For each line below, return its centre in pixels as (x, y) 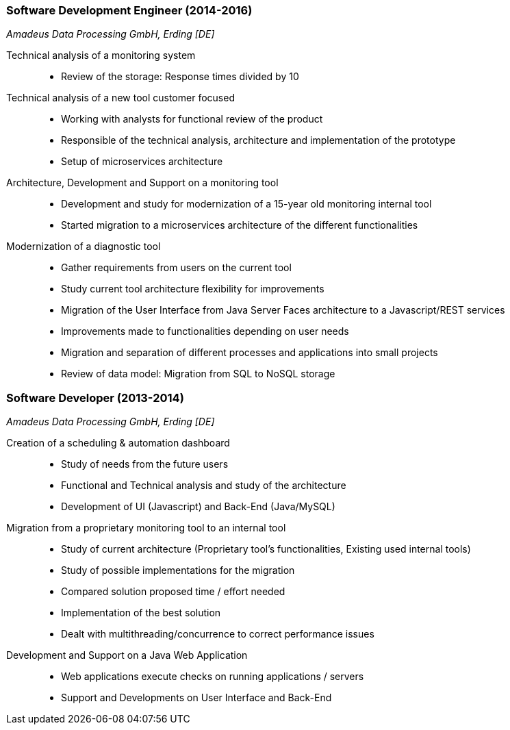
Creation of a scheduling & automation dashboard (118, 443)
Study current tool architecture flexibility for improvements (193, 289)
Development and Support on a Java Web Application (127, 655)
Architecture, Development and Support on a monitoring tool (142, 183)
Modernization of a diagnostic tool (84, 247)
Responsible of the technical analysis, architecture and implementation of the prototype (258, 140)
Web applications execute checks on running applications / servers (213, 677)
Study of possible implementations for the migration (178, 570)
